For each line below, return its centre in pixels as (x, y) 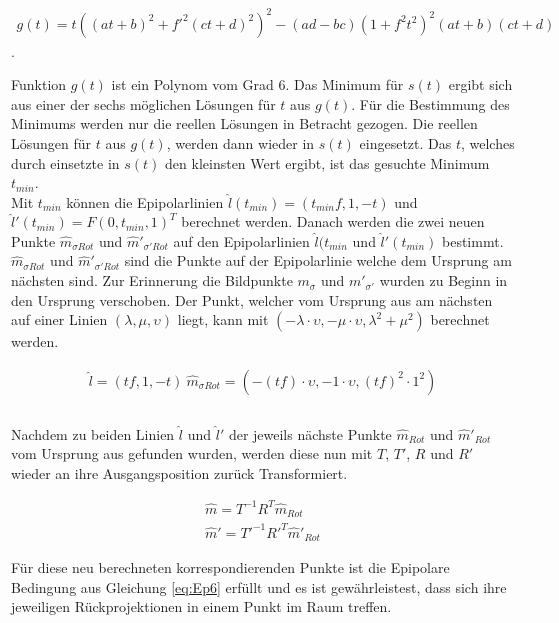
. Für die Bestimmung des (430, 103)
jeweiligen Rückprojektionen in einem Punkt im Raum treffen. (201, 606)
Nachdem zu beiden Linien (93, 433)
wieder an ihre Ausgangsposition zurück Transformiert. (179, 472)
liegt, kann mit (223, 319)
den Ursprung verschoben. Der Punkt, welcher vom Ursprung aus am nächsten (252, 299)
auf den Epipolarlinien (241, 240)
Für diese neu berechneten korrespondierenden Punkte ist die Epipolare (230, 567)
